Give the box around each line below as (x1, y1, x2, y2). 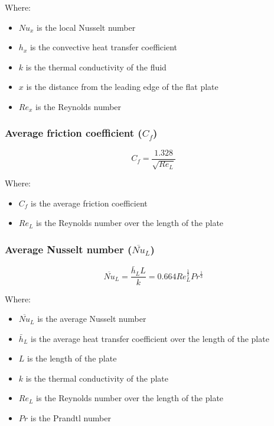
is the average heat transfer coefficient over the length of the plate (30, 332, 269, 344)
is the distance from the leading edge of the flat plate (26, 80, 218, 93)
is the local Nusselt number (37, 21, 136, 33)
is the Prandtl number (30, 412, 111, 424)
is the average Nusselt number (37, 312, 146, 325)
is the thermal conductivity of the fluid (25, 60, 167, 73)
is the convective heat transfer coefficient (30, 41, 178, 53)
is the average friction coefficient (31, 196, 148, 209)
